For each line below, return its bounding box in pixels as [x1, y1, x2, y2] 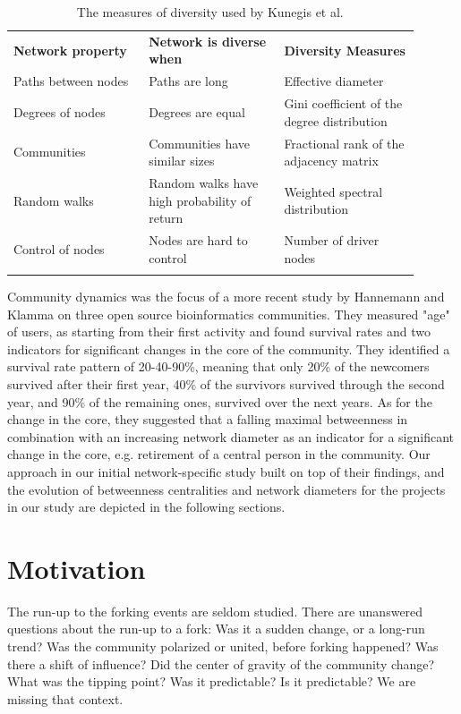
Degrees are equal [149, 102, 245, 121]
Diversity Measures [284, 40, 406, 59]
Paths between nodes [13, 72, 129, 90]
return [149, 208, 184, 227]
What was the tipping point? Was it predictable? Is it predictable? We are [7, 672, 416, 691]
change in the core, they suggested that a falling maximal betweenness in [7, 410, 408, 429]
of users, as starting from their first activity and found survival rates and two [7, 322, 431, 341]
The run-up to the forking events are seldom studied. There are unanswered [7, 601, 423, 620]
